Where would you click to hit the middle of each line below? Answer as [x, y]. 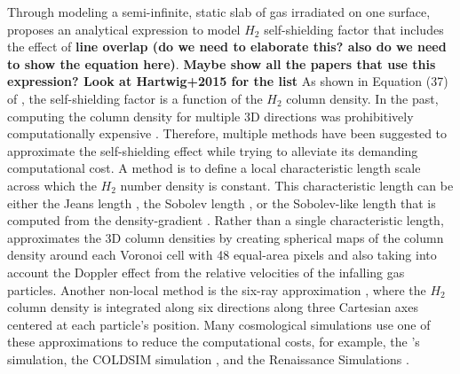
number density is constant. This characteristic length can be [287, 185]
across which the [52, 185]
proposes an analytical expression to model [124, 29]
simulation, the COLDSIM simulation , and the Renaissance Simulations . [208, 358]
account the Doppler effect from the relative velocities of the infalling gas [206, 272]
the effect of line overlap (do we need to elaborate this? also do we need [227, 47]
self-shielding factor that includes [354, 29]
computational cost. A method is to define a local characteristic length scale [214, 168]
